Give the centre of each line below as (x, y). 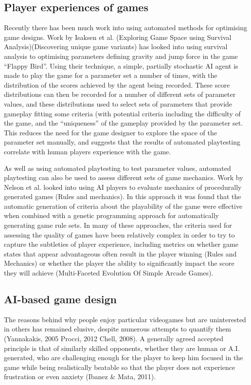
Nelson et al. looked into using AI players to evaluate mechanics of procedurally (123, 187)
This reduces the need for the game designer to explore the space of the (110, 132)
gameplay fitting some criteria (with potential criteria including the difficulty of (122, 113)
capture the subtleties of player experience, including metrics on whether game (121, 244)
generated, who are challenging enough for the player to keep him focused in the (124, 357)
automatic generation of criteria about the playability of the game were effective (123, 206)
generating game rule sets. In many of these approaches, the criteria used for (118, 225)
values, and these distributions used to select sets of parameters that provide (118, 103)
